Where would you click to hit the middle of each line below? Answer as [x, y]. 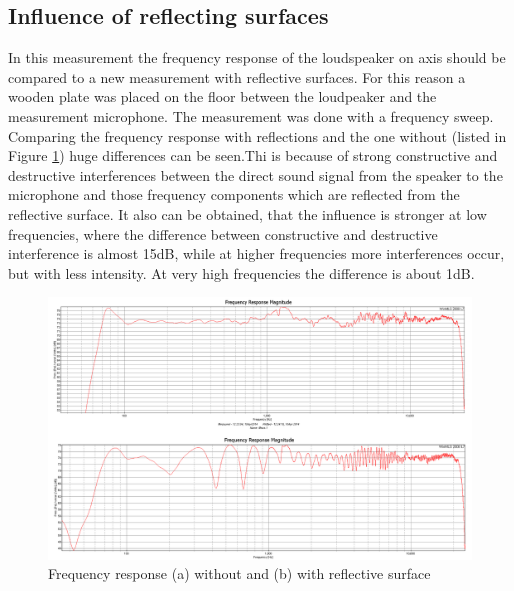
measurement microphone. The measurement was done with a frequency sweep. [251, 115]
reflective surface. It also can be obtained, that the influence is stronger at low [247, 213]
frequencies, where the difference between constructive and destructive [223, 233]
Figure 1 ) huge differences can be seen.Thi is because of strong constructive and [253, 155]
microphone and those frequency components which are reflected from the [234, 194]
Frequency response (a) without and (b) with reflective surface [239, 573]
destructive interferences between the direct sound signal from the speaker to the [255, 174]
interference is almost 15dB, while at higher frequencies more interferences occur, [256, 253]
